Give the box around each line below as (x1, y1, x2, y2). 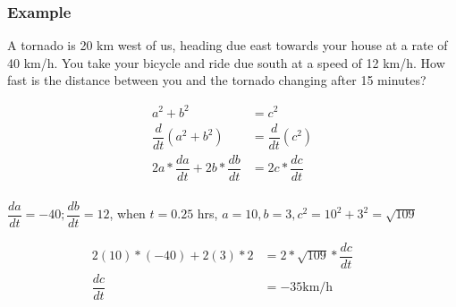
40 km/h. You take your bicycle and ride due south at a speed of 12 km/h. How (7, 53, 445, 72)
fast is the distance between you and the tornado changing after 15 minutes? (7, 71, 426, 90)
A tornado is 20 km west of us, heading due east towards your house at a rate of (7, 36, 448, 55)
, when (109, 204, 146, 223)
